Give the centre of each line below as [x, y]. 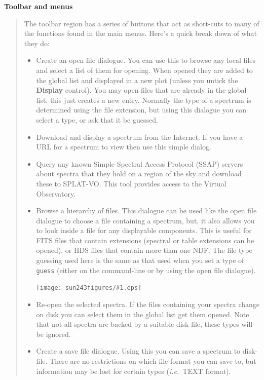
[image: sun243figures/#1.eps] [89, 288]
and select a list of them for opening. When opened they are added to [144, 70]
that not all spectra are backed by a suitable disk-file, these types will [144, 324]
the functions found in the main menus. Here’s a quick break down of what [141, 33]
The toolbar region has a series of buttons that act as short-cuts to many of [142, 23]
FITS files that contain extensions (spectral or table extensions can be [145, 240]
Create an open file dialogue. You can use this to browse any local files [146, 60]
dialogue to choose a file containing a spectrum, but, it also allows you [145, 220]
